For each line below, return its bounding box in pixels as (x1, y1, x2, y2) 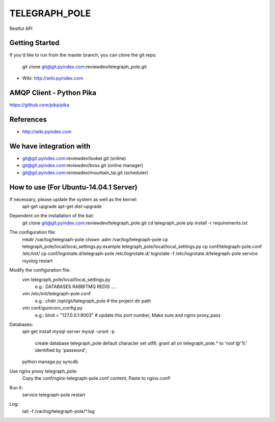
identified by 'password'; (35, 347, 87, 353)
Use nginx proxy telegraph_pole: (9, 368, 78, 374)
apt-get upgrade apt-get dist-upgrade (22, 204, 102, 210)
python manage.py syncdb (22, 359, 78, 365)
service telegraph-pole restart (22, 392, 86, 398)
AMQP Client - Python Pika (9, 89, 97, 97)
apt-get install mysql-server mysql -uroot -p (22, 328, 115, 334)
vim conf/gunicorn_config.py (22, 305, 83, 311)
